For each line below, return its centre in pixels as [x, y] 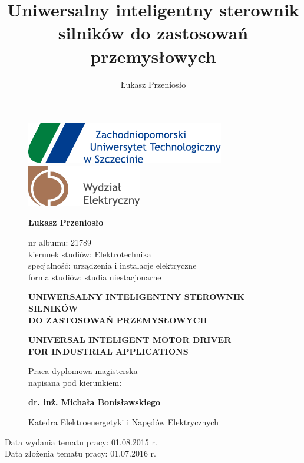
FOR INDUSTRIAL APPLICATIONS [108, 351]
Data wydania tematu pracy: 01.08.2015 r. [81, 441]
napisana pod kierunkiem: [75, 382]
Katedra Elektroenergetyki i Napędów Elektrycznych [123, 422]
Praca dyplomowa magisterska [83, 371]
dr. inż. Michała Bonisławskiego [95, 402]
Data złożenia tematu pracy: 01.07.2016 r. [80, 453]
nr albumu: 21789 [60, 242]
